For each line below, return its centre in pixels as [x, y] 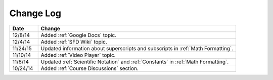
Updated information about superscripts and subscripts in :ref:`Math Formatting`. [137, 48]
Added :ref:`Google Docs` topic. [79, 35]
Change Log [35, 13]
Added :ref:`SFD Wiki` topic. [74, 42]
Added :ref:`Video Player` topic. [78, 55]
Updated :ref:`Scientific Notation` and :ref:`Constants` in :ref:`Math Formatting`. [135, 62]
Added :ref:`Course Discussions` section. [90, 68]
